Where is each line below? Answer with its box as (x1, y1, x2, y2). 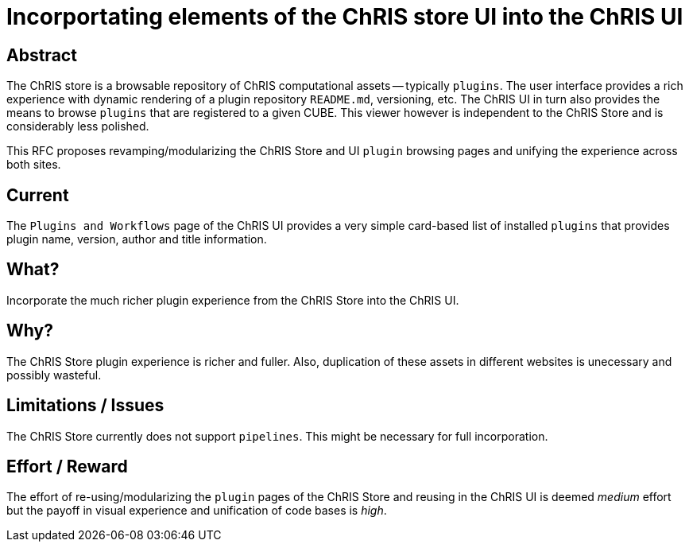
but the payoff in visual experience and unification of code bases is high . (6, 503, 387, 518)
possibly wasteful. (6, 367, 102, 382)
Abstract (6, 45, 77, 65)
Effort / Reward (6, 456, 128, 476)
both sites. (6, 157, 61, 172)
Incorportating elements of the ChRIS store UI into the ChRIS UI (6, 3, 683, 30)
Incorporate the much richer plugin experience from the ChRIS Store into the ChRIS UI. (6, 293, 459, 307)
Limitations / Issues (6, 395, 165, 416)
